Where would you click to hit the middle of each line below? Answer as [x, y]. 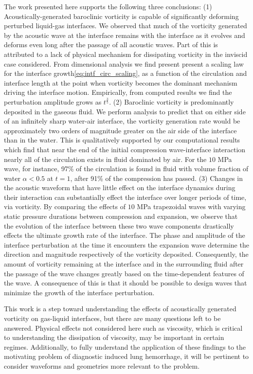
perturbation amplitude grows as [53, 101]
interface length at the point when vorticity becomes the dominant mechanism [121, 82]
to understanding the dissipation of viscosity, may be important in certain [114, 337]
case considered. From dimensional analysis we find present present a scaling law [124, 63]
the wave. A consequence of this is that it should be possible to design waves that [126, 283]
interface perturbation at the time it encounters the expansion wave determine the [126, 244]
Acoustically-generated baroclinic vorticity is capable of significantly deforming [121, 16]
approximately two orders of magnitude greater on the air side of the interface [120, 130]
